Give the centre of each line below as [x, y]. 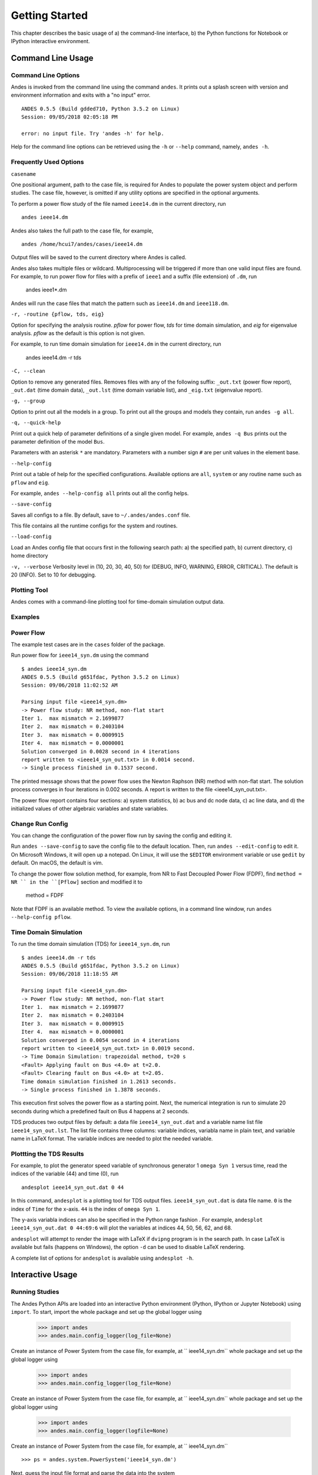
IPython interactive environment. [50, 41]
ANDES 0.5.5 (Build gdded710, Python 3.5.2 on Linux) [100, 109]
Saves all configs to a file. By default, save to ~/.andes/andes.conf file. [101, 515]
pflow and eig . [30, 482]
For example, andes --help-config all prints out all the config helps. [100, 493]
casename [24, 174]
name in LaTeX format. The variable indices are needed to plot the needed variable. [112, 1138]
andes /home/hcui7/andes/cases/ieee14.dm [82, 244]
